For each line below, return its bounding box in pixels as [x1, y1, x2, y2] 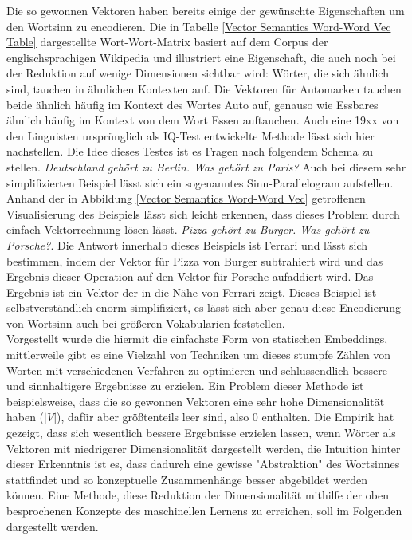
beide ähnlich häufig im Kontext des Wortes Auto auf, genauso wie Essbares [6, 96, 379, 112]
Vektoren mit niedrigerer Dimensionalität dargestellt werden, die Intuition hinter [6, 439, 401, 456]
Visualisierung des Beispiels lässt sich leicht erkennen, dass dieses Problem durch [6, 205, 400, 222]
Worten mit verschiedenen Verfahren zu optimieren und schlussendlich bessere [6, 361, 387, 378]
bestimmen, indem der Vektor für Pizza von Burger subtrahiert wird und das [6, 252, 383, 269]
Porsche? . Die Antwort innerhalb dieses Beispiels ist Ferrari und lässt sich [6, 236, 368, 253]
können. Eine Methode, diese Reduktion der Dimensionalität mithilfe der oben [6, 487, 389, 503]
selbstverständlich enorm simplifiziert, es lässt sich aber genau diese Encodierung [6, 299, 401, 316]
